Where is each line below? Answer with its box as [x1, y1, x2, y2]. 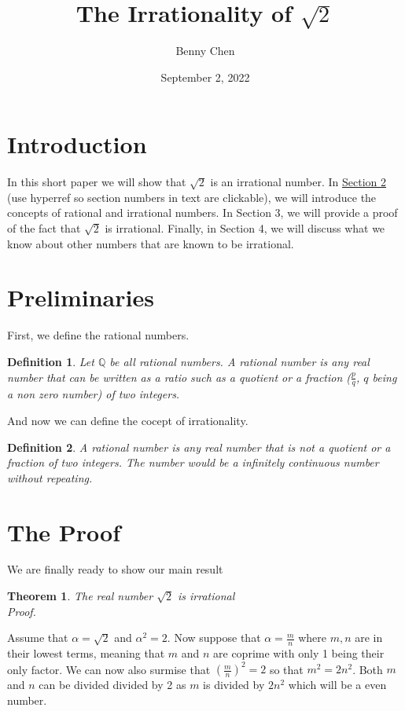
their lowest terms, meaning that [7, 645, 165, 662]
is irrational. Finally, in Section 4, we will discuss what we [105, 220, 385, 236]
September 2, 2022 [160, 68, 250, 85]
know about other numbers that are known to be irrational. [7, 235, 294, 251]
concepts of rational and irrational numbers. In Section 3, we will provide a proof [7, 204, 398, 221]
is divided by [203, 676, 265, 693]
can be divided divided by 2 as [39, 676, 186, 693]
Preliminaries [7, 281, 154, 313]
